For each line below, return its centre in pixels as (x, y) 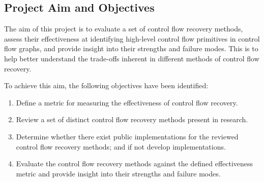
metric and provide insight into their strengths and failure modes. (118, 173)
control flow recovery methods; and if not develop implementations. (121, 146)
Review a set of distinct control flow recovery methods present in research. (132, 119)
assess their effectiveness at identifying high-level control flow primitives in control (132, 38)
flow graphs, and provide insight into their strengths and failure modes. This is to (131, 48)
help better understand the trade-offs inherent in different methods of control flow (132, 58)
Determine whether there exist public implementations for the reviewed (127, 136)
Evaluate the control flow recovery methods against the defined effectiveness (135, 163)
